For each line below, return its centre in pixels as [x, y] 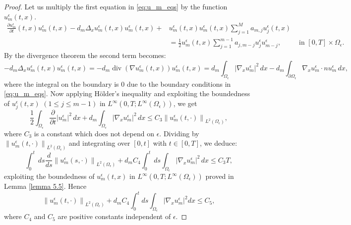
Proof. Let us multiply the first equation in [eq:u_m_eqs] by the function [116, 6]
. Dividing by [179, 133]
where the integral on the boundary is [61, 84]
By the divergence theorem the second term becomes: [85, 55]
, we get [185, 103]
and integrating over [99, 143]
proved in [220, 176]
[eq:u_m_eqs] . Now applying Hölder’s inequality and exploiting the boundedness [127, 93]
